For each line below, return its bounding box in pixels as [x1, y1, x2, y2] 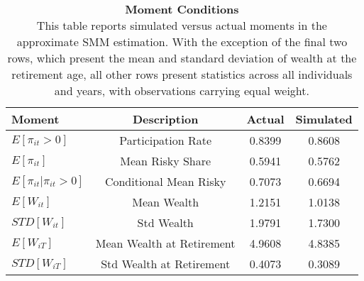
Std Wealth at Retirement [101, 255, 231, 272]
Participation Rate [119, 132, 212, 148]
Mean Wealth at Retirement [95, 235, 236, 251]
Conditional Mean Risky [104, 173, 226, 189]
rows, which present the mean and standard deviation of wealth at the [7, 50, 357, 66]
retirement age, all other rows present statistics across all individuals [11, 66, 353, 82]
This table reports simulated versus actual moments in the [36, 17, 327, 33]
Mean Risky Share [120, 153, 211, 169]
